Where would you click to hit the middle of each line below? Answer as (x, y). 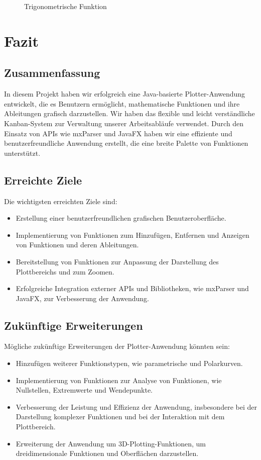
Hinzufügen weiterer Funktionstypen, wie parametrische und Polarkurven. (129, 363)
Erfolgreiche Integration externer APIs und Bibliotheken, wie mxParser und (132, 288)
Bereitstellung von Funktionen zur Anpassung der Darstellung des (117, 261)
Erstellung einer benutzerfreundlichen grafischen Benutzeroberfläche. (121, 218)
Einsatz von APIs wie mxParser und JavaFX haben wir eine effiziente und (118, 133)
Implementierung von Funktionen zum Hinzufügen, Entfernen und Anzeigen (133, 235)
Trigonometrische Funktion (66, 6)
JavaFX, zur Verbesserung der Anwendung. (82, 298)
